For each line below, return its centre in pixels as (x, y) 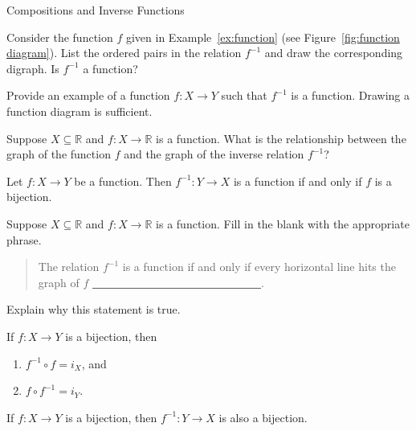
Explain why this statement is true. (94, 309)
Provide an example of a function (88, 95)
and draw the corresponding (334, 53)
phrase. (24, 239)
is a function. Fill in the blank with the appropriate (283, 223)
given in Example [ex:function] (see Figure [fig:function (263, 37)
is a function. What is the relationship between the (281, 138)
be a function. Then (123, 181)
